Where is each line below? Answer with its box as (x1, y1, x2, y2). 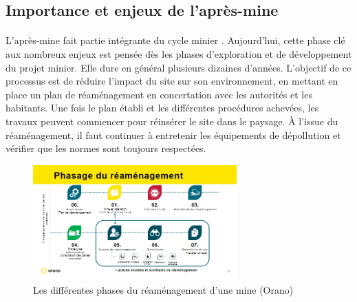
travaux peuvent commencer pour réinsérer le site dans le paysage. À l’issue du (6, 114, 338, 128)
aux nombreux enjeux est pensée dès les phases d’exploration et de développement (6, 46, 352, 61)
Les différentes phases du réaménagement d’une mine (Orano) (33, 282, 294, 296)
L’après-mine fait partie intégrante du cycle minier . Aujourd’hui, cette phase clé (6, 33, 345, 47)
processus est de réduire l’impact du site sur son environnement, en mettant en (6, 74, 338, 88)
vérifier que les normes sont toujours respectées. (6, 141, 206, 155)
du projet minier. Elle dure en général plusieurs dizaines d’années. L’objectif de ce (6, 60, 351, 74)
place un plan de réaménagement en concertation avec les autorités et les (6, 87, 312, 101)
